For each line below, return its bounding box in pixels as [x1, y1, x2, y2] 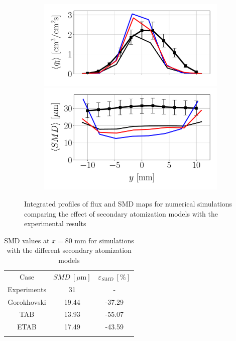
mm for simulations [74, 235, 134, 245]
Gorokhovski [8, 296, 46, 307]
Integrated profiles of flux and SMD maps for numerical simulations [24, 198, 232, 209]
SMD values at [4, 235, 50, 245]
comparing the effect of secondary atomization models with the [24, 208, 218, 219]
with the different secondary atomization [7, 245, 132, 255]
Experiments [8, 284, 46, 294]
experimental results [24, 218, 86, 229]
